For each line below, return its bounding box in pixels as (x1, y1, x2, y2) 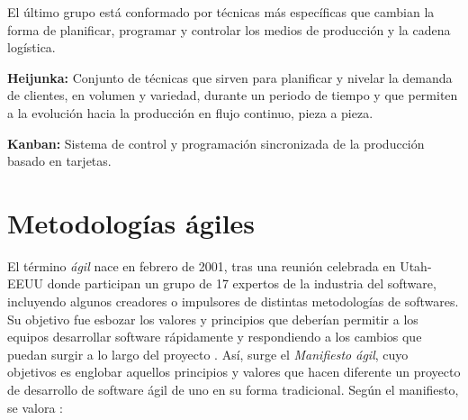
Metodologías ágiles (7, 204, 256, 241)
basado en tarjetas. (7, 151, 112, 170)
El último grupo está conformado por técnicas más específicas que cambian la (7, 3, 435, 21)
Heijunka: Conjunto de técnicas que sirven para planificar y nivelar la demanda (7, 68, 453, 87)
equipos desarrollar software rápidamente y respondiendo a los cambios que (7, 327, 422, 346)
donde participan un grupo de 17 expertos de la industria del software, (47, 274, 436, 293)
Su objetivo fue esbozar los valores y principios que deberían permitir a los (7, 309, 418, 328)
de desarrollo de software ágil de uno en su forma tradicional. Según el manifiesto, (7, 380, 459, 399)
